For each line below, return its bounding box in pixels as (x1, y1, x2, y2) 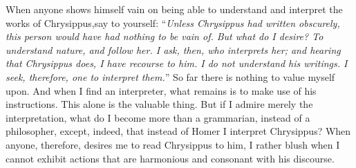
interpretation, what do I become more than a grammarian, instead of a (6, 110, 310, 124)
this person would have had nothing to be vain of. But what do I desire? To (6, 29, 324, 44)
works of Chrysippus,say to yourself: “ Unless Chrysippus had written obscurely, (6, 15, 340, 30)
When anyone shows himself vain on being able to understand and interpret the (6, 2, 343, 16)
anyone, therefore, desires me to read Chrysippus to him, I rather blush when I (6, 137, 340, 151)
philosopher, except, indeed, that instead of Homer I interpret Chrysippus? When (6, 124, 351, 138)
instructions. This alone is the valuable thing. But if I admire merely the (6, 97, 313, 111)
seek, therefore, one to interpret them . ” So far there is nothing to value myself (6, 69, 335, 84)
